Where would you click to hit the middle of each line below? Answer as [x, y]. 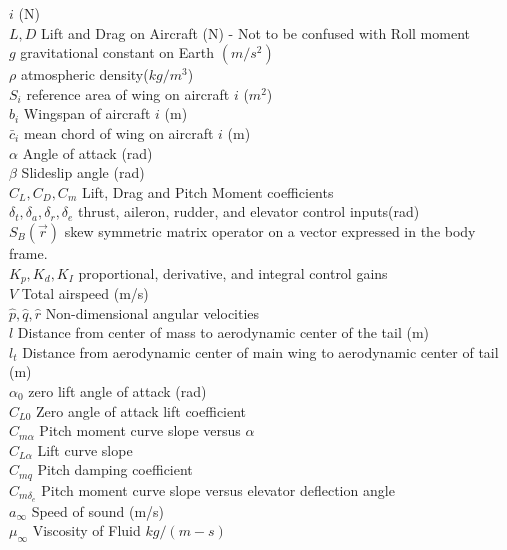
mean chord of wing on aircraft [118, 132]
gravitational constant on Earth [117, 52]
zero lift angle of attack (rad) [117, 390]
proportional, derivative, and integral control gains [233, 272]
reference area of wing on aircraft [128, 93]
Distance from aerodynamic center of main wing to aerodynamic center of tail [260, 351]
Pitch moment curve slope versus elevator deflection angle [218, 489]
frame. [28, 252]
